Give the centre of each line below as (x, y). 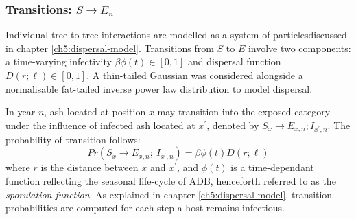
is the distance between (90, 167)
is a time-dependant (272, 167)
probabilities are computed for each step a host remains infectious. (145, 208)
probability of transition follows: (73, 139)
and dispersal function (234, 61)
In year (21, 112)
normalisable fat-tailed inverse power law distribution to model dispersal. (159, 88)
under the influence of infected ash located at (100, 125)
